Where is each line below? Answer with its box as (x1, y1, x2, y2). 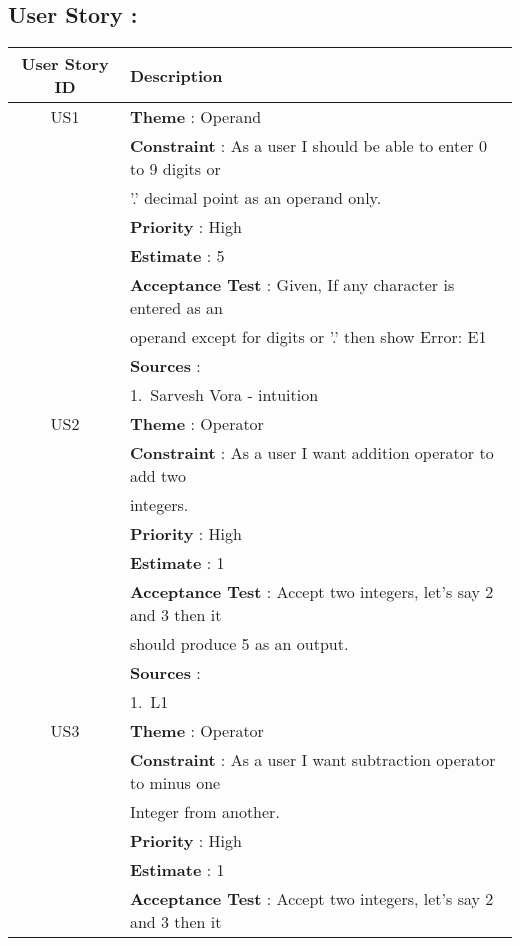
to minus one (129, 771, 221, 795)
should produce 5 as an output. (129, 632, 349, 656)
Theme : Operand (129, 105, 262, 129)
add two (129, 464, 186, 488)
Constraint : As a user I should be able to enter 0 (129, 134, 487, 158)
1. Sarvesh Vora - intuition (129, 383, 319, 407)
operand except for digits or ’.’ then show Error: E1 (129, 325, 487, 349)
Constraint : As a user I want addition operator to (129, 441, 494, 465)
